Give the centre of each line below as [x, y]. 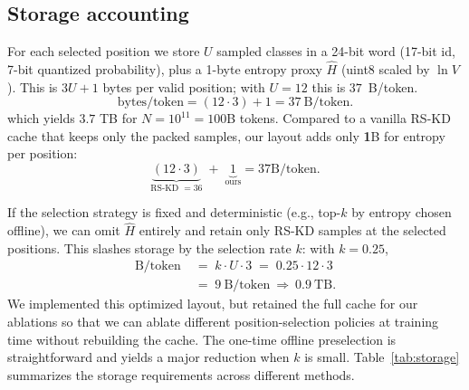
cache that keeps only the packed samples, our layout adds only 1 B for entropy [226, 135]
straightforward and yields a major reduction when [148, 357]
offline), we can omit [64, 230]
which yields [41, 118]
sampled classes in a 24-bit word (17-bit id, [336, 51]
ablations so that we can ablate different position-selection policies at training [223, 322]
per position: [43, 153]
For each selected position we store [104, 51]
